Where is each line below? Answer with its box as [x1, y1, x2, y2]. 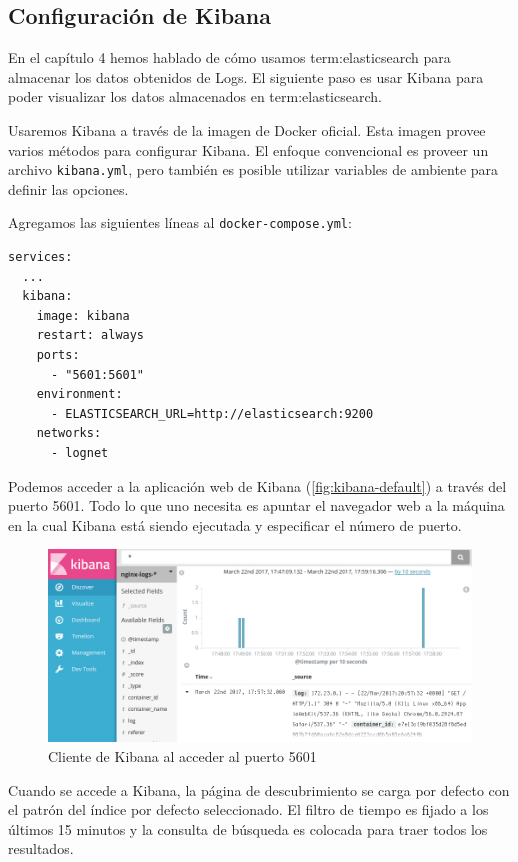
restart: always [36, 328, 145, 343]
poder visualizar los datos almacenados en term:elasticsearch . [8, 86, 382, 107]
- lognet [50, 446, 109, 461]
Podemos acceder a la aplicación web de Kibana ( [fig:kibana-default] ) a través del [8, 475, 507, 496]
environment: [36, 387, 123, 402]
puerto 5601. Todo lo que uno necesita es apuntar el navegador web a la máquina [8, 495, 505, 516]
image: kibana [36, 308, 130, 323]
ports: [36, 348, 80, 363]
